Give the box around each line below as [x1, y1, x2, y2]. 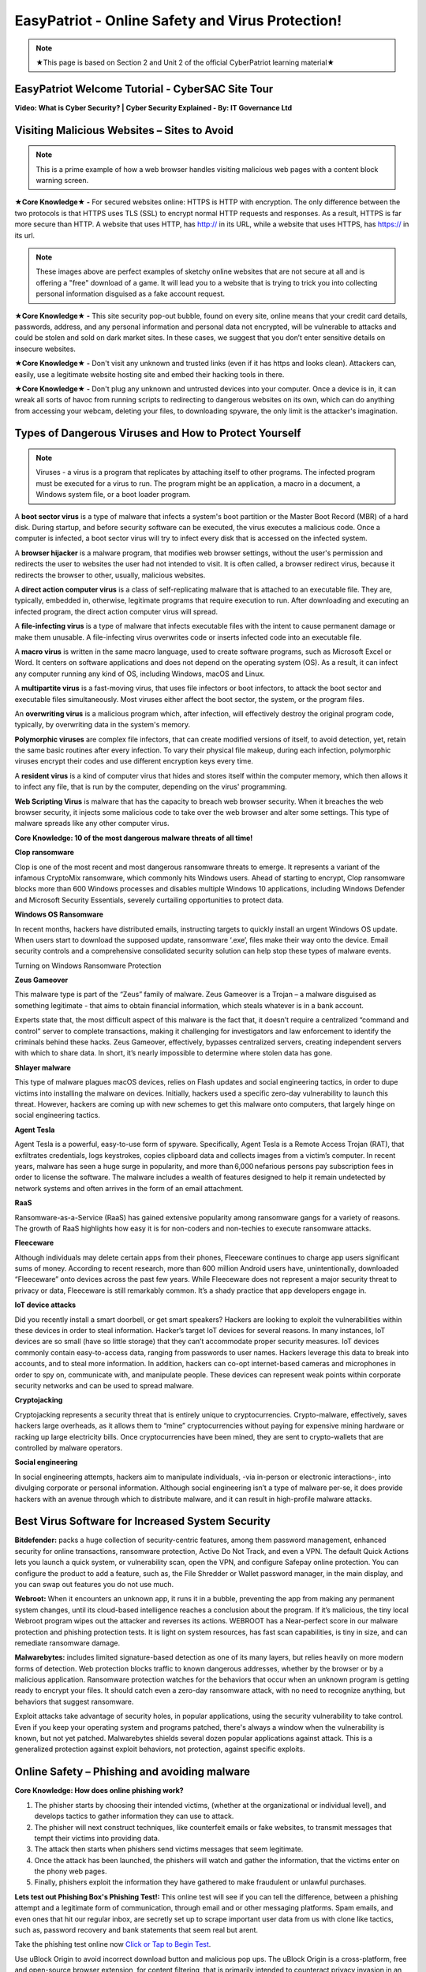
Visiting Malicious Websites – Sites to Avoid [14, 123, 234, 137]
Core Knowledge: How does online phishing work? [14, 1786, 185, 1795]
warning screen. [35, 176, 89, 185]
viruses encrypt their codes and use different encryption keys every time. [14, 756, 254, 766]
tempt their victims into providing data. [34, 1833, 160, 1843]
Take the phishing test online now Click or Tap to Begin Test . [14, 1940, 211, 1949]
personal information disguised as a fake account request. [35, 289, 225, 299]
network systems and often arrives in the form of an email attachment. [14, 1183, 244, 1193]
